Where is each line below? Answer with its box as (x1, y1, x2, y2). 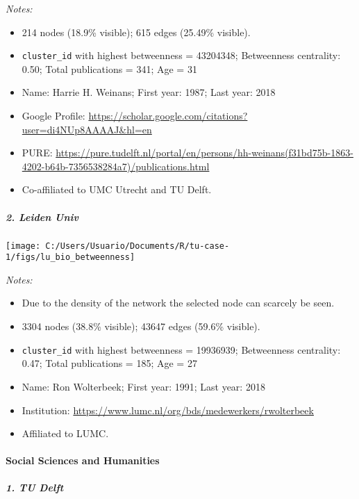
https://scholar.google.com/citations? (88, 108, 248, 123)
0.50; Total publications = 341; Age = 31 (22, 61, 197, 76)
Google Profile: (22, 108, 85, 123)
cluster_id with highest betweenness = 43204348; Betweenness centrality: (22, 48, 341, 63)
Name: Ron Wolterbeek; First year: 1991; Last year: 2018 (22, 379, 265, 393)
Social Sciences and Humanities (6, 453, 160, 468)
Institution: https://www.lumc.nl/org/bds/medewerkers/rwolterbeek (22, 402, 314, 417)
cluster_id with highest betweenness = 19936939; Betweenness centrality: (22, 342, 341, 357)
